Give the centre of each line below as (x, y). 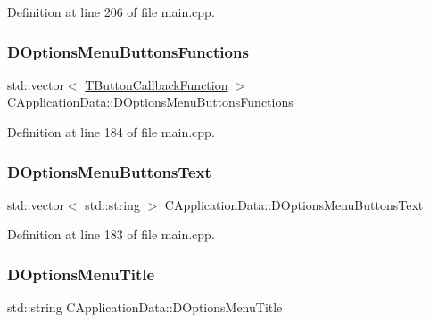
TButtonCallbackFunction (157, 84)
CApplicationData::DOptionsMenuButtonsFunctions (150, 102)
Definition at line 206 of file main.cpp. (111, 12)
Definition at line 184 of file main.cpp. (111, 132)
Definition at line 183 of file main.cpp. (111, 234)
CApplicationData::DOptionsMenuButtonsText (294, 204)
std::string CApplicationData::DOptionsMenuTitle (145, 307)
